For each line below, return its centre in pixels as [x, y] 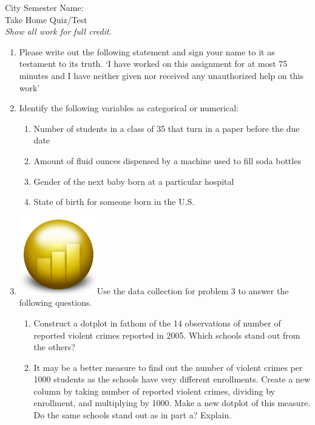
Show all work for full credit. [58, 31]
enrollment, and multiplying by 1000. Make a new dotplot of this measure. [172, 403]
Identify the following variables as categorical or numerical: [129, 108]
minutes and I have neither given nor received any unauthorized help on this [161, 75]
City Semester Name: [44, 7]
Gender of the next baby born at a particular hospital [134, 181]
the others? [54, 347]
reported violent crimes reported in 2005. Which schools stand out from [167, 335]
